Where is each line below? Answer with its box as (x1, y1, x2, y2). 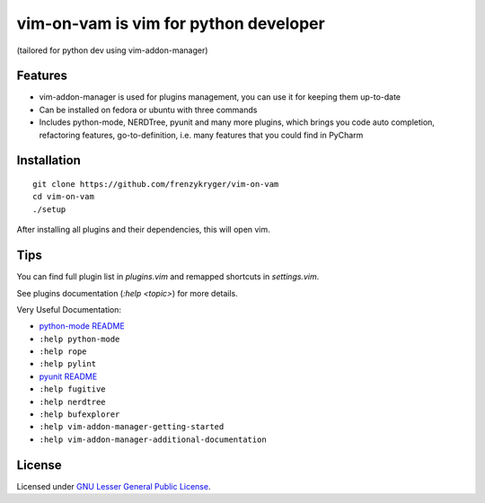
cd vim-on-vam (32, 191, 94, 202)
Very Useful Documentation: (16, 304, 121, 314)
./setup (32, 204, 66, 215)
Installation (16, 153, 81, 168)
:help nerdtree (39, 396, 107, 407)
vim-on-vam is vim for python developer (16, 13, 325, 33)
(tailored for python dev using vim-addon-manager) (16, 45, 208, 56)
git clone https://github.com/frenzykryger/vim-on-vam (32, 180, 279, 190)
